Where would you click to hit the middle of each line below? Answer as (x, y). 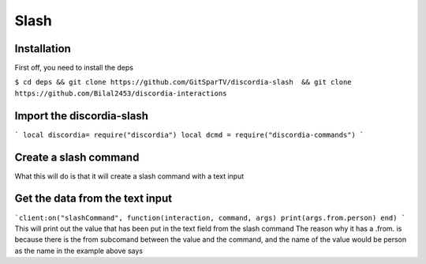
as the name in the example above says (79, 251)
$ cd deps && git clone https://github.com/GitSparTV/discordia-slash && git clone (183, 82)
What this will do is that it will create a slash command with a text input (129, 176)
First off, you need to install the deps (74, 68)
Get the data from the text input (93, 199)
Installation (43, 49)
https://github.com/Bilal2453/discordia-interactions (121, 93)
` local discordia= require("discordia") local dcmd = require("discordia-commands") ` (189, 135)
